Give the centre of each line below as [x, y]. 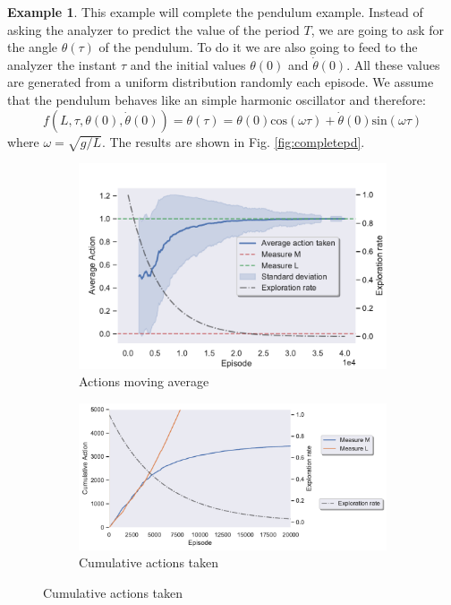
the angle [32, 47]
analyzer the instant [62, 64]
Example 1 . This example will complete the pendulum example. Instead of [215, 12]
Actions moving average [144, 381]
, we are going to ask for [378, 29]
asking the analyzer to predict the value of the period [153, 29]
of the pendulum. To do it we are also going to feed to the [258, 47]
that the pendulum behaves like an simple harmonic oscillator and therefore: [217, 99]
